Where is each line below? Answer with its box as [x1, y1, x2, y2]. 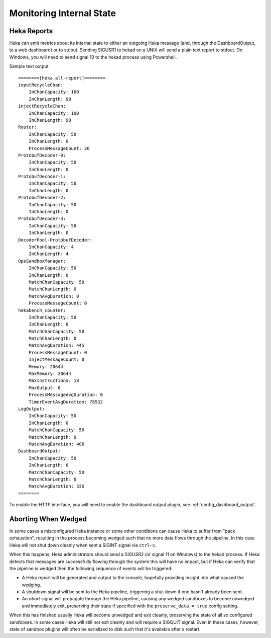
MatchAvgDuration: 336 [28, 484, 85, 489]
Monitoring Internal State [9, 8, 116, 19]
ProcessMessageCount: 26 [28, 145, 90, 151]
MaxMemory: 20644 [28, 371, 71, 377]
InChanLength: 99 [28, 96, 71, 102]
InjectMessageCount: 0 [28, 357, 85, 362]
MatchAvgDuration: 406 [28, 441, 85, 447]
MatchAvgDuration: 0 [28, 293, 79, 299]
